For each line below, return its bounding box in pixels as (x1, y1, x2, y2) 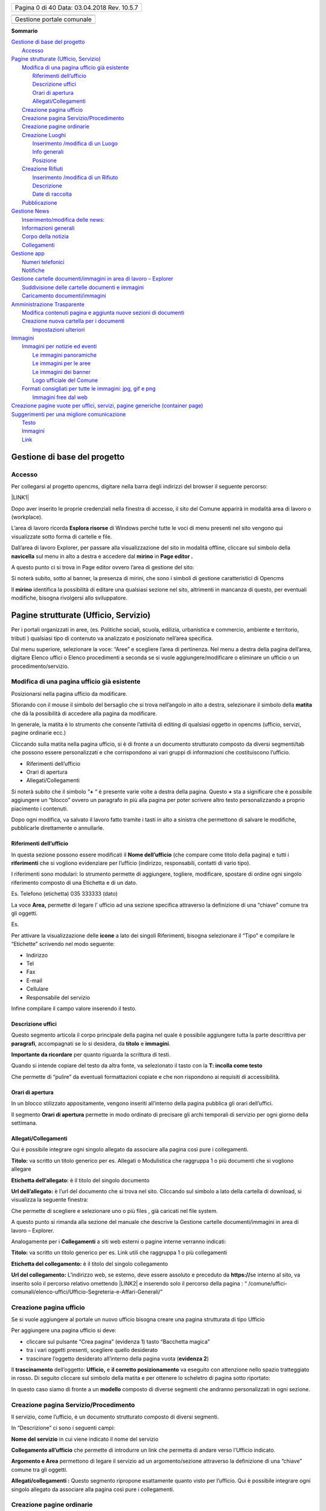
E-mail (26, 977, 42, 984)
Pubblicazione (22, 199, 57, 206)
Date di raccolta (32, 190, 72, 198)
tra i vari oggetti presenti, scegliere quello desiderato (26, 1347, 158, 1354)
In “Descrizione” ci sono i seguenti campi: (11, 1424, 115, 1432)
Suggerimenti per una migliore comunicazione (11, 410, 126, 418)
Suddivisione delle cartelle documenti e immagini (22, 283, 144, 291)
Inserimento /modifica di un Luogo (32, 140, 118, 147)
